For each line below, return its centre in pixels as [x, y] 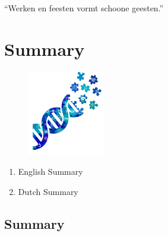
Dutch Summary [48, 191]
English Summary [50, 172]
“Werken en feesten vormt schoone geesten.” [84, 8]
